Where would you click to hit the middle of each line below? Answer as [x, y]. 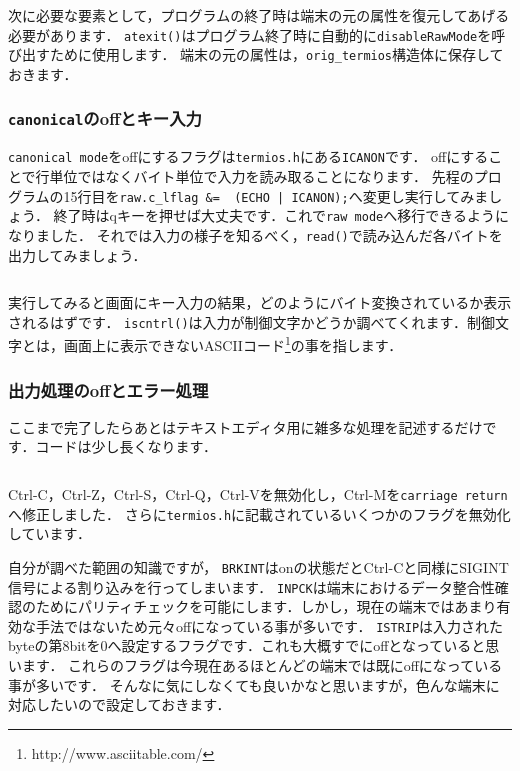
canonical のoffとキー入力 [105, 118]
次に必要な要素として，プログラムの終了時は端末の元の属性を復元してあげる [259, 15]
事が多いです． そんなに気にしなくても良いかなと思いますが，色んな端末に [254, 684]
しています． [50, 533]
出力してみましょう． [77, 254]
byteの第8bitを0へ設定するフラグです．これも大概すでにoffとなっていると [247, 645]
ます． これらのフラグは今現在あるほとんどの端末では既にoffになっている [262, 665]
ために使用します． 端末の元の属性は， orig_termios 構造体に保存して [276, 54]
